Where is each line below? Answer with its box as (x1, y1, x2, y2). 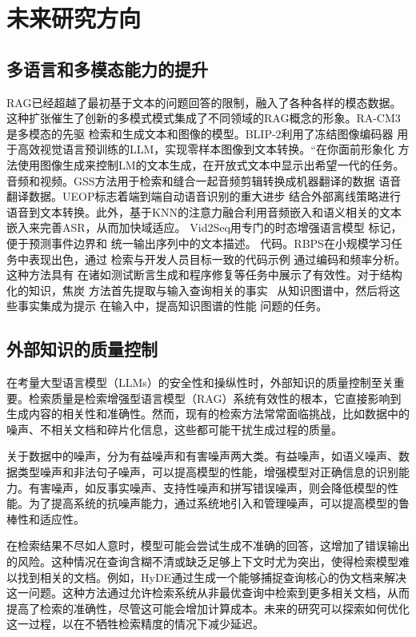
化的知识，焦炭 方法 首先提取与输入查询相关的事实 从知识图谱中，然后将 (6, 281, 390, 298)
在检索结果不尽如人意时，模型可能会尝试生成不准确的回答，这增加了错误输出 (6, 537, 410, 554)
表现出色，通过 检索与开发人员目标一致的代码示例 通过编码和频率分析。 (28, 250, 406, 267)
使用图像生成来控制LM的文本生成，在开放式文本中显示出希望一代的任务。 (18, 156, 405, 173)
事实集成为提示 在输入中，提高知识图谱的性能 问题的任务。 (17, 297, 328, 314)
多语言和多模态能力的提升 (6, 56, 208, 81)
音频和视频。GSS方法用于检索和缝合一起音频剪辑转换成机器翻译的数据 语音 (6, 172, 402, 189)
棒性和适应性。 (6, 510, 85, 527)
